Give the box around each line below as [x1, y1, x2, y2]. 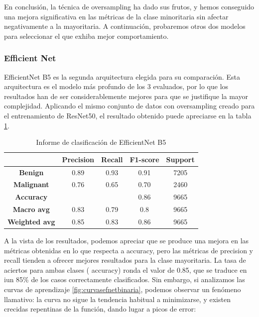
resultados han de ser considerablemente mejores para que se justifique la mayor [4, 91, 248, 101]
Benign [19, 167, 44, 177]
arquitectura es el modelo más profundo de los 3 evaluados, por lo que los [4, 81, 229, 92]
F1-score [129, 154, 159, 164]
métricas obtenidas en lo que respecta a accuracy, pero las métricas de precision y [4, 245, 253, 255]
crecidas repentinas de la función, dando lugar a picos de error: [4, 304, 196, 314]
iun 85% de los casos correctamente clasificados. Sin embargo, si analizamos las [4, 274, 245, 285]
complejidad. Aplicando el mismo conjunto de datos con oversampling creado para [4, 101, 255, 111]
